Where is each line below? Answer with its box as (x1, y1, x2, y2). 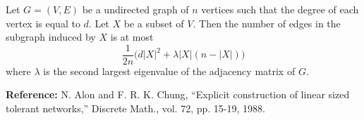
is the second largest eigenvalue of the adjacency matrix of (43, 63, 296, 78)
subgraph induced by (6, 29, 96, 44)
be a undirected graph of (82, 2, 189, 16)
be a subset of (123, 15, 184, 30)
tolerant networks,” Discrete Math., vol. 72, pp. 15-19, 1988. (6, 101, 265, 116)
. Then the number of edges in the (193, 15, 341, 30)
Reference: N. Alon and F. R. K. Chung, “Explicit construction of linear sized (6, 87, 350, 102)
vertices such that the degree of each (201, 2, 359, 16)
